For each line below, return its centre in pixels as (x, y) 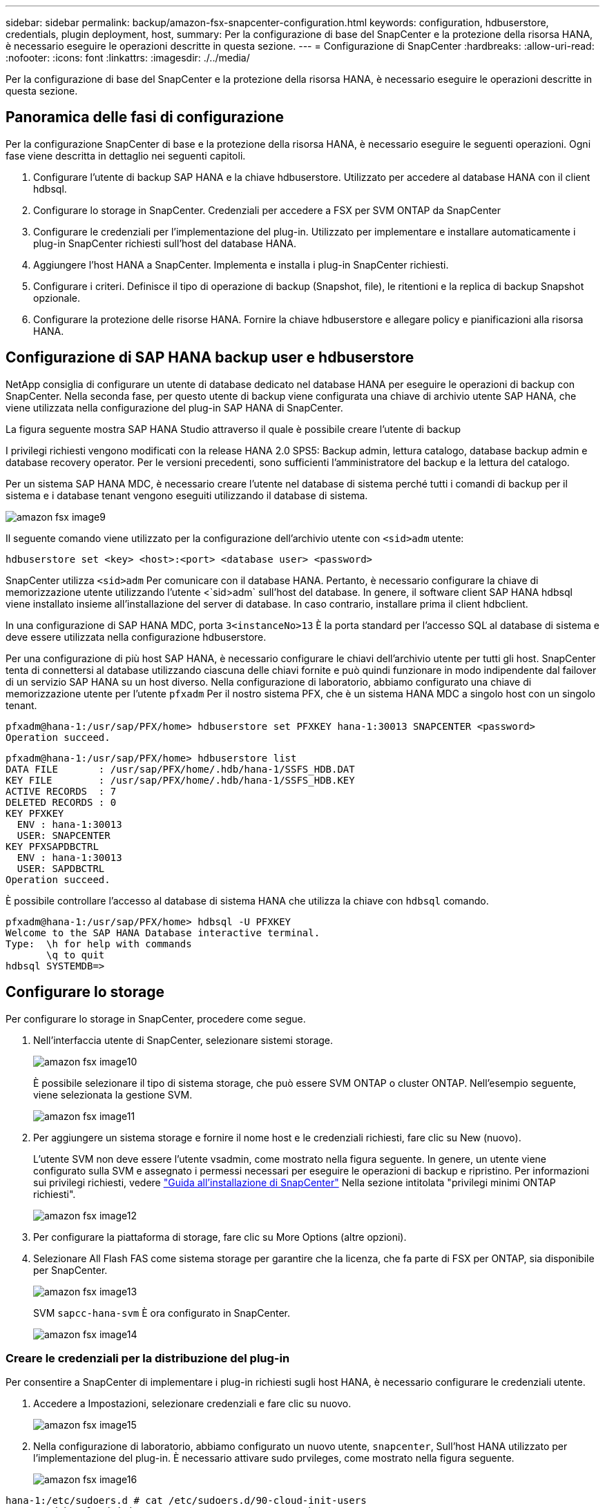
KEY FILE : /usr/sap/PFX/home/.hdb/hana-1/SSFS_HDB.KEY (180, 780)
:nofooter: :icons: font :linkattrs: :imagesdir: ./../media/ (128, 58)
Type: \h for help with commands (99, 944)
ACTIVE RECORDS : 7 (61, 791)
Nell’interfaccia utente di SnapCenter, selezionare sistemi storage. (183, 1040)
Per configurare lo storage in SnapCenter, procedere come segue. (156, 1018)
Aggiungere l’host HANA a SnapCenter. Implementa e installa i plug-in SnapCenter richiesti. (241, 264)
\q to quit (76, 955)
